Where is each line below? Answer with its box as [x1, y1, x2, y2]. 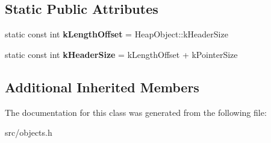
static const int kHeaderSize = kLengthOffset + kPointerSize [5, 48, 238, 60]
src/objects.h [5, 126, 52, 139]
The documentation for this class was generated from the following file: [5, 106, 267, 118]
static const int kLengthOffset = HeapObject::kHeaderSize [5, 28, 228, 40]
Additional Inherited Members [5, 77, 199, 96]
